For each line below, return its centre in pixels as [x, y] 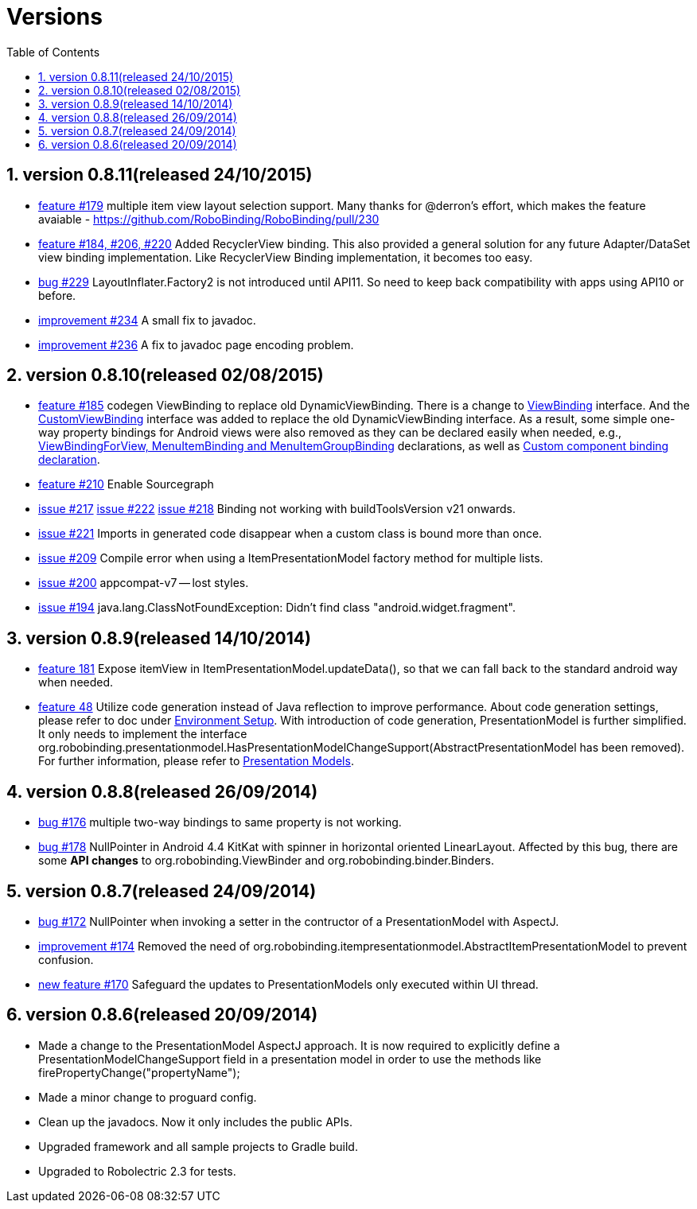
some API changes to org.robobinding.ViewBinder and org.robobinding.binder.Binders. [267, 861]
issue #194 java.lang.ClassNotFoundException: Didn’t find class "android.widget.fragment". [277, 608]
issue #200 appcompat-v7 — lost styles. [144, 583]
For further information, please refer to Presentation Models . [196, 761]
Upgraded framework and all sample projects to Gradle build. [198, 1146]
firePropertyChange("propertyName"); [139, 1072]
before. [57, 295]
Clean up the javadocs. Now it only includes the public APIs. [195, 1122]
